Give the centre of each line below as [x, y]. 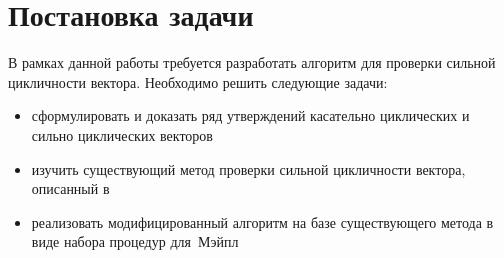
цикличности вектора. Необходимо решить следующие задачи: [198, 81]
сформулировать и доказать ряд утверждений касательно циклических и [250, 115]
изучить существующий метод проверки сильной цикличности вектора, [248, 168]
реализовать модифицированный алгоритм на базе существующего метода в [262, 221]
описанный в [70, 188]
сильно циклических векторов [122, 134]
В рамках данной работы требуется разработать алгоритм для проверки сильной [252, 62]
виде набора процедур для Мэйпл [135, 241]
